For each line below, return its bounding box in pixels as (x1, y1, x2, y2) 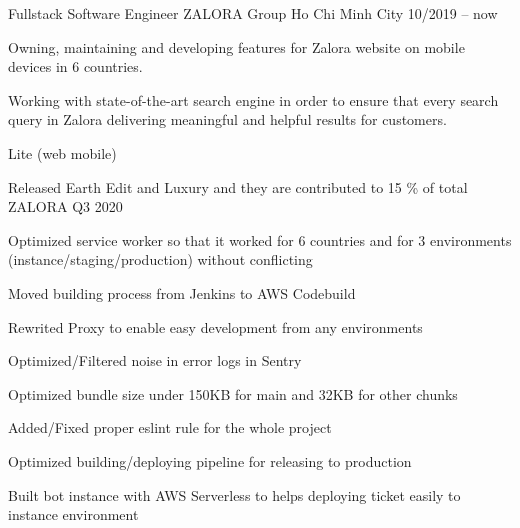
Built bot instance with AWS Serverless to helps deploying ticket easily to (8, 484, 461, 505)
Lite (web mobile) (8, 142, 117, 163)
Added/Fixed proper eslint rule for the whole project (8, 417, 332, 438)
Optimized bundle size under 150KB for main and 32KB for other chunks (8, 383, 458, 404)
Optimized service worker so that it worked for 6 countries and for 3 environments (8, 229, 512, 250)
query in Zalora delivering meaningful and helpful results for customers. (8, 109, 447, 130)
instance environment (8, 504, 139, 525)
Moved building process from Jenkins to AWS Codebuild (8, 282, 356, 303)
